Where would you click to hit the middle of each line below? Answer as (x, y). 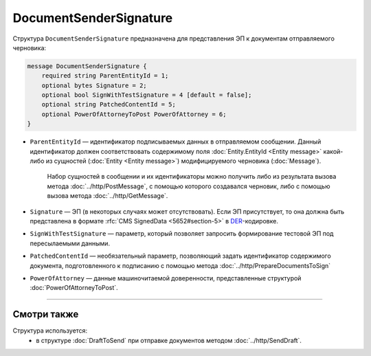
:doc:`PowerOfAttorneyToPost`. (74, 288)
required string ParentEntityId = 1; (105, 76)
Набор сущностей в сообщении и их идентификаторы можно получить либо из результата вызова (192, 177)
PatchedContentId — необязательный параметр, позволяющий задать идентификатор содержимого (180, 256)
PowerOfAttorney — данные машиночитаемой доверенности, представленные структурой (166, 278)
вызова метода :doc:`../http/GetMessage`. (108, 196)
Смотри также (46, 314)
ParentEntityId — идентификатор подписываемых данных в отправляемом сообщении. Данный (176, 142)
